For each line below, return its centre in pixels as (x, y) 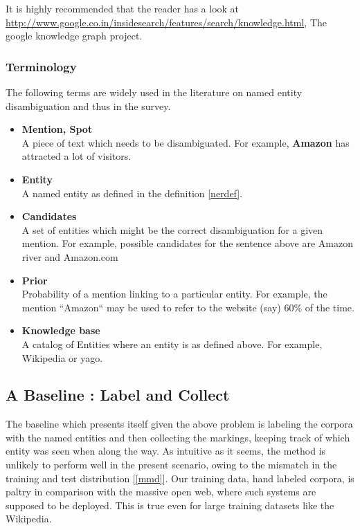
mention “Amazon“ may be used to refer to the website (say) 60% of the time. (188, 307)
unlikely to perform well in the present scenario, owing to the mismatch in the (171, 465)
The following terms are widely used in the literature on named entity (154, 92)
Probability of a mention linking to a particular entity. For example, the (174, 294)
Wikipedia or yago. (62, 357)
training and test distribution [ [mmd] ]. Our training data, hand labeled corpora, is (180, 478)
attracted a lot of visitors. (76, 156)
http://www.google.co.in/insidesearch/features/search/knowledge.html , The (166, 22)
